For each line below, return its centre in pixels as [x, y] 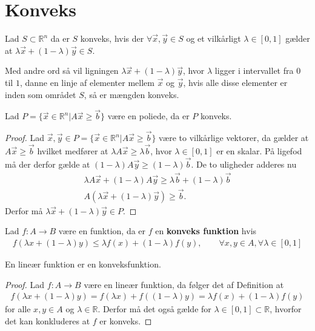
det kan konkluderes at [48, 320]
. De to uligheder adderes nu [244, 164]
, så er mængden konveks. [131, 94]
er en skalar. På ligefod [259, 150]
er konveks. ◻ [126, 320]
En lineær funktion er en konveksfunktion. [83, 264]
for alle [18, 309]
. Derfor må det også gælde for [154, 309]
